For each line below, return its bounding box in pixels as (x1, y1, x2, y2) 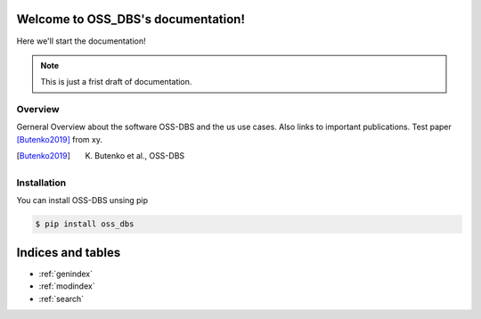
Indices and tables (16, 245, 121, 260)
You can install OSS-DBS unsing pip (16, 195, 149, 206)
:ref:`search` (38, 293, 85, 304)
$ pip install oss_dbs (35, 219, 135, 229)
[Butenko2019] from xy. (16, 134, 102, 144)
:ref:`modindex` (38, 281, 95, 291)
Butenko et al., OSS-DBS (94, 151, 185, 161)
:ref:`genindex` (38, 268, 94, 279)
